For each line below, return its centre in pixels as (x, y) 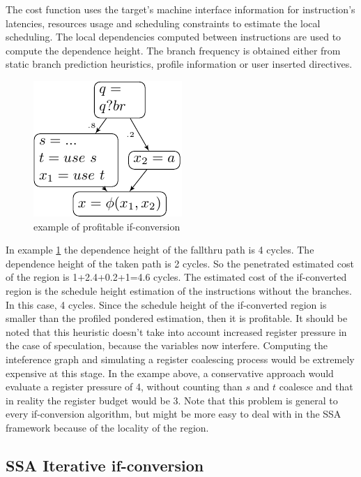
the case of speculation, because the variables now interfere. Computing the (167, 345)
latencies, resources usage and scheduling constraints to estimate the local (163, 23)
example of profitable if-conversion (107, 226)
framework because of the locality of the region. (107, 427)
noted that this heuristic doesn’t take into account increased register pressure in (176, 331)
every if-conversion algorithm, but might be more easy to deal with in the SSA (174, 414)
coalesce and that (316, 387)
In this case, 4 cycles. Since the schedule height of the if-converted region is (166, 304)
